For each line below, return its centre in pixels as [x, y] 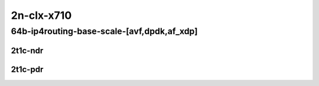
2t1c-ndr [27, 50]
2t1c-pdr [27, 69]
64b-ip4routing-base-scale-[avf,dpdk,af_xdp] [104, 31]
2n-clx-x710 [41, 15]
